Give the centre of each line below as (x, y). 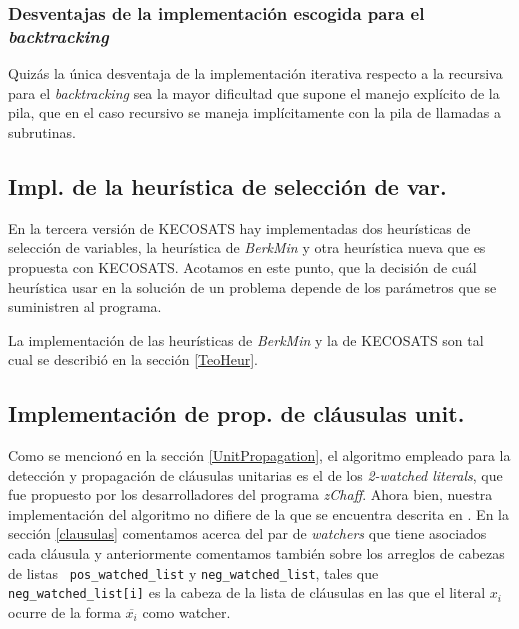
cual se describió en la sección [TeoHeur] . (133, 359)
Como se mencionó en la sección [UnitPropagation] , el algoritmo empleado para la (259, 455)
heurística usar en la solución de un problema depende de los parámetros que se (252, 286)
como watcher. (186, 611)
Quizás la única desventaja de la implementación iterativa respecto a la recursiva (255, 73)
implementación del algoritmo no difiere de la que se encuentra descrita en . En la (258, 513)
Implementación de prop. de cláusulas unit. (236, 413)
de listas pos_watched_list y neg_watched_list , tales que (193, 572)
